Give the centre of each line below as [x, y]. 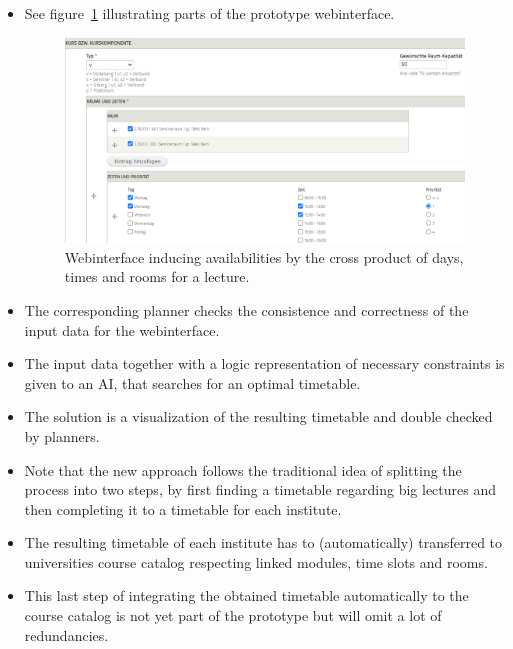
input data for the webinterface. [122, 329]
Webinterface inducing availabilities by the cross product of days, [264, 256]
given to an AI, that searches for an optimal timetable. [192, 382]
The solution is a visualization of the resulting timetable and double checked [258, 416]
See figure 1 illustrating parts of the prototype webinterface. [209, 13]
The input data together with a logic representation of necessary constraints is [264, 363]
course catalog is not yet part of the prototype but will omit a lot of [233, 615]
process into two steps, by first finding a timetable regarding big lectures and [260, 489]
